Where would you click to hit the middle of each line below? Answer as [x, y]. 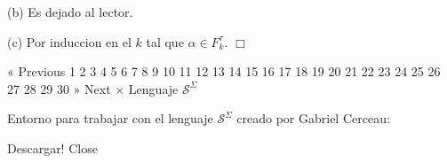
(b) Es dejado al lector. [70, 12]
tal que [165, 41]
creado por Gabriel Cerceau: [313, 118]
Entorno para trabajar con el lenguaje [110, 118]
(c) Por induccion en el [69, 41]
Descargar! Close [52, 147]
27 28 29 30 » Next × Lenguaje [93, 88]
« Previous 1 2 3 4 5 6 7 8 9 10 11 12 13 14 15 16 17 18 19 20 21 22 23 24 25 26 [224, 71]
